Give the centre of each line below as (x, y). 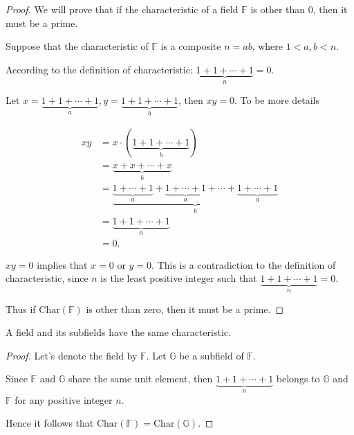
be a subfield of (212, 355)
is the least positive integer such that (179, 278)
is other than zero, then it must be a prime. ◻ (185, 309)
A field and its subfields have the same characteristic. (118, 332)
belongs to (298, 379)
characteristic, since (47, 278)
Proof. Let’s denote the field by (72, 355)
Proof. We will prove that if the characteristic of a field (122, 9)
